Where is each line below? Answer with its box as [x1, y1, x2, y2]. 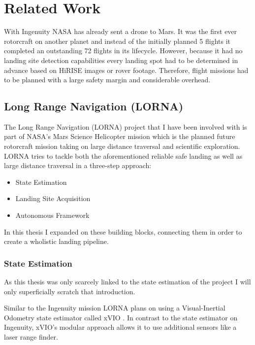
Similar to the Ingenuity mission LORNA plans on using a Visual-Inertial [4, 303, 225, 313]
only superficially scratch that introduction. [4, 286, 135, 296]
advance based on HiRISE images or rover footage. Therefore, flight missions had [4, 65, 249, 75]
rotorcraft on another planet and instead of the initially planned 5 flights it [4, 35, 231, 46]
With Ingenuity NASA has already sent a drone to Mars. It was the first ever [4, 26, 237, 36]
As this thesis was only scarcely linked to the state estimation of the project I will [4, 276, 251, 287]
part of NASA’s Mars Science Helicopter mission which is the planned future [4, 131, 235, 141]
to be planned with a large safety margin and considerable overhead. [4, 74, 211, 85]
